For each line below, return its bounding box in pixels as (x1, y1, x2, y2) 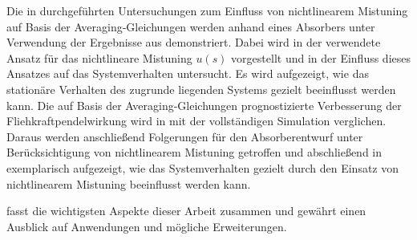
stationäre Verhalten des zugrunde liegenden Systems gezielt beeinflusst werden (6, 80, 396, 97)
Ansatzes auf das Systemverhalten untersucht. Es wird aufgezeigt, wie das (6, 65, 369, 82)
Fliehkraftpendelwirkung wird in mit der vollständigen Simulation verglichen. (6, 112, 387, 129)
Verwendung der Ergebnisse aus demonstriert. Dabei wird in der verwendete (6, 34, 381, 51)
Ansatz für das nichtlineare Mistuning (6, 49, 192, 66)
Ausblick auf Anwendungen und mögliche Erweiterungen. (6, 218, 287, 234)
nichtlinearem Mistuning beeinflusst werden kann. (6, 175, 251, 192)
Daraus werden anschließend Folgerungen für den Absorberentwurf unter (6, 128, 363, 144)
